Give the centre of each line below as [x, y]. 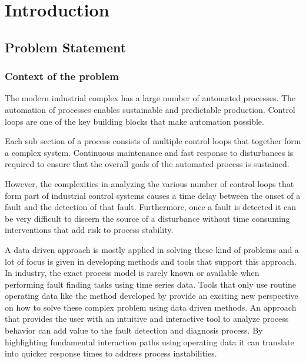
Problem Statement [66, 47]
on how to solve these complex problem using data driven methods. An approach [151, 307]
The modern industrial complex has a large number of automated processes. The [150, 98]
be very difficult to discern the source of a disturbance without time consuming [147, 218]
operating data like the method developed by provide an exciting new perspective [152, 296]
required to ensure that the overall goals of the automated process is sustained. [147, 164]
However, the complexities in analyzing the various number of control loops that [149, 183]
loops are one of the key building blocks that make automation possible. [134, 121]
